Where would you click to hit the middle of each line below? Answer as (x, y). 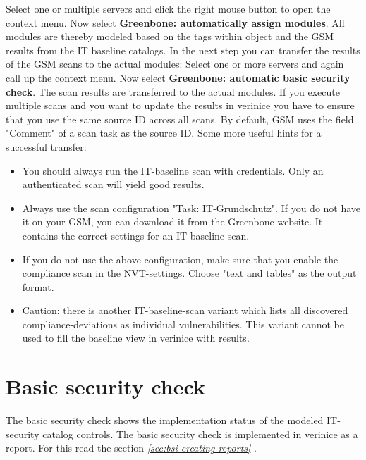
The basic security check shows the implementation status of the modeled (165, 420)
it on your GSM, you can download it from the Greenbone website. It (172, 222)
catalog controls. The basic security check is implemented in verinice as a (200, 434)
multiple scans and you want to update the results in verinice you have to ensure (180, 105)
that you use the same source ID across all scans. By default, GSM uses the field (180, 119)
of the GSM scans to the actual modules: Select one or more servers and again (175, 64)
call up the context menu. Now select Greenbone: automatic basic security (178, 77)
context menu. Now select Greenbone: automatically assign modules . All (175, 22)
